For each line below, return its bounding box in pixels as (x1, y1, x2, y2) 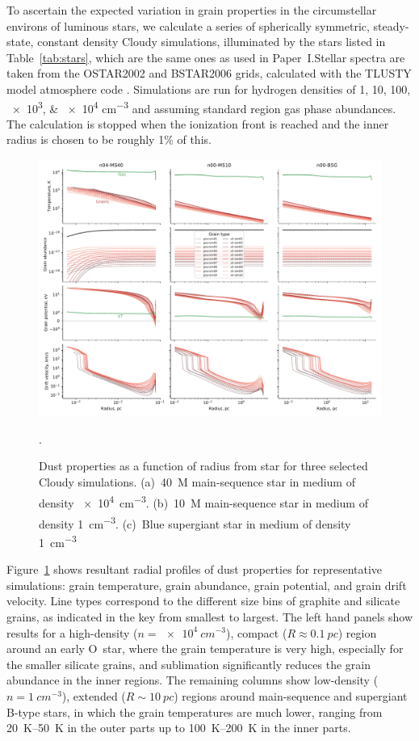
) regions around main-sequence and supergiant (174, 687, 408, 704)
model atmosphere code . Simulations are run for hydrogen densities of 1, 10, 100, (6, 80, 411, 97)
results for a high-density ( (6, 624, 138, 641)
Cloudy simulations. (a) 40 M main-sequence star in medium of (39, 473, 355, 490)
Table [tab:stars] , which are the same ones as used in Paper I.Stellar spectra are (6, 48, 405, 65)
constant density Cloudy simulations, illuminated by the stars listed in (37, 33, 386, 50)
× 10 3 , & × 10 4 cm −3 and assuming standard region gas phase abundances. (11, 97, 396, 116)
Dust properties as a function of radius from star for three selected (39, 457, 368, 474)
